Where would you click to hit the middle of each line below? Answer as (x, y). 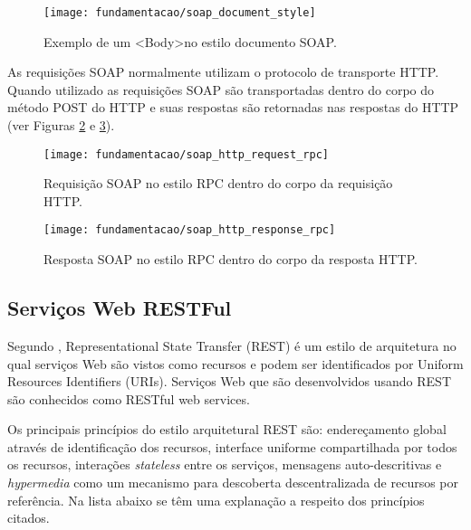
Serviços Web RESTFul (120, 308)
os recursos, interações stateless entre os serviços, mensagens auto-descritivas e (225, 464)
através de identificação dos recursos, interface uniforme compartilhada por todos (232, 446)
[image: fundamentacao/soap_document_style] (180, 13)
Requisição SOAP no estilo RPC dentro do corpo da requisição (218, 183)
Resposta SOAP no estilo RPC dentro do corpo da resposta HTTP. (231, 259)
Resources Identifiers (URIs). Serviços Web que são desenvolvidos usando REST (229, 381)
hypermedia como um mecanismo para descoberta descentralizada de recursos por (233, 483)
